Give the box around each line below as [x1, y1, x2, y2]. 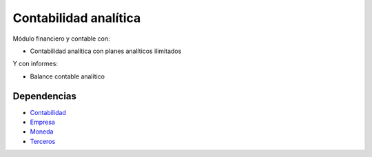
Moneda [30, 127, 54, 136]
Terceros [30, 137, 56, 145]
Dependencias [12, 90, 77, 102]
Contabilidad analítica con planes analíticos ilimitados [30, 47, 182, 55]
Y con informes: [12, 59, 59, 68]
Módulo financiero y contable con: [12, 34, 110, 43]
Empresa [30, 118, 55, 127]
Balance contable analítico [30, 72, 105, 81]
